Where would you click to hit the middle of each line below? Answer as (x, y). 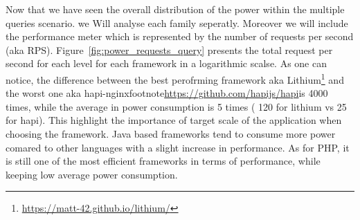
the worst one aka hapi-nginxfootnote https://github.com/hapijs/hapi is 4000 (167, 93)
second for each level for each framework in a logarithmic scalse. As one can (166, 63)
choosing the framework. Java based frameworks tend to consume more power (171, 134)
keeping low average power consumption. (92, 174)
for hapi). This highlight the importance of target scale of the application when (174, 120)
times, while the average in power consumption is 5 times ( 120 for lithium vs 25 (176, 106)
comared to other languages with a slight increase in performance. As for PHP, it (178, 147)
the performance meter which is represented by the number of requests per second (180, 36)
